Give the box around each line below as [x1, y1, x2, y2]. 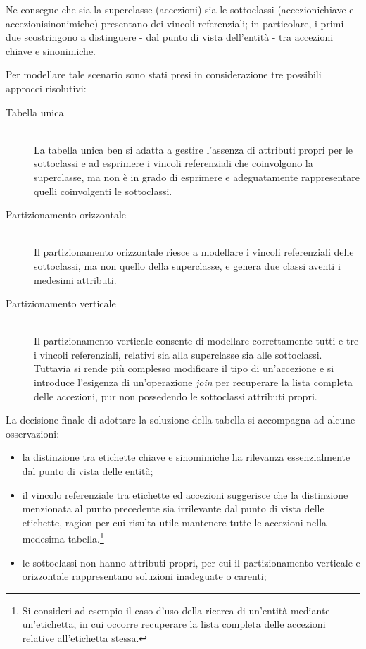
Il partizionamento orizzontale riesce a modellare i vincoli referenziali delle [34, 245, 354, 259]
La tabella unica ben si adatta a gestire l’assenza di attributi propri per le [34, 142, 353, 156]
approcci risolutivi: [6, 80, 87, 95]
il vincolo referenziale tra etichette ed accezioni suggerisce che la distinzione [22, 487, 348, 502]
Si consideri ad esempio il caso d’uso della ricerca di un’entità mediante [22, 602, 330, 617]
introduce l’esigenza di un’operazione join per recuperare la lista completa [34, 375, 353, 390]
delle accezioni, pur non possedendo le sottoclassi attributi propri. [34, 388, 317, 403]
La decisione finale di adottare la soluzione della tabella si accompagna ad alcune [6, 412, 355, 427]
